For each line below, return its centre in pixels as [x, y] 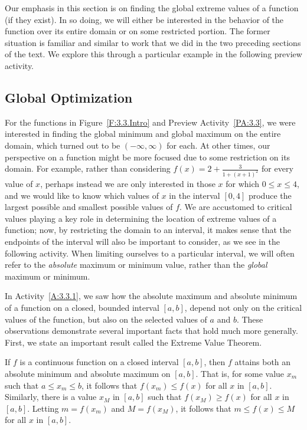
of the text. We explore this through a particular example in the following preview [153, 54]
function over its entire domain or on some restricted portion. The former [138, 31]
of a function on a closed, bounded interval [82, 307]
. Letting [43, 408]
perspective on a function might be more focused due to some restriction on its [148, 157]
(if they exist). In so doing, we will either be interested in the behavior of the [144, 19]
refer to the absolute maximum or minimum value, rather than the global [136, 265]
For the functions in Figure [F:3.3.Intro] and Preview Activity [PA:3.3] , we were [150, 122]
